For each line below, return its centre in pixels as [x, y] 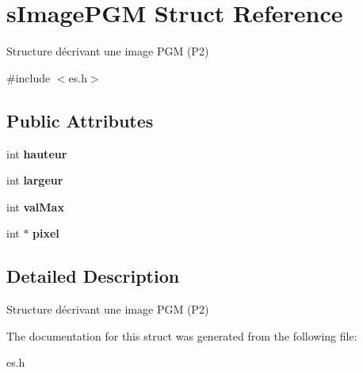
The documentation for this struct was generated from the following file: [182, 335]
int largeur [35, 180]
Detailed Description [93, 276]
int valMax [35, 206]
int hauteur [37, 153]
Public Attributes [80, 120]
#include [29, 77]
